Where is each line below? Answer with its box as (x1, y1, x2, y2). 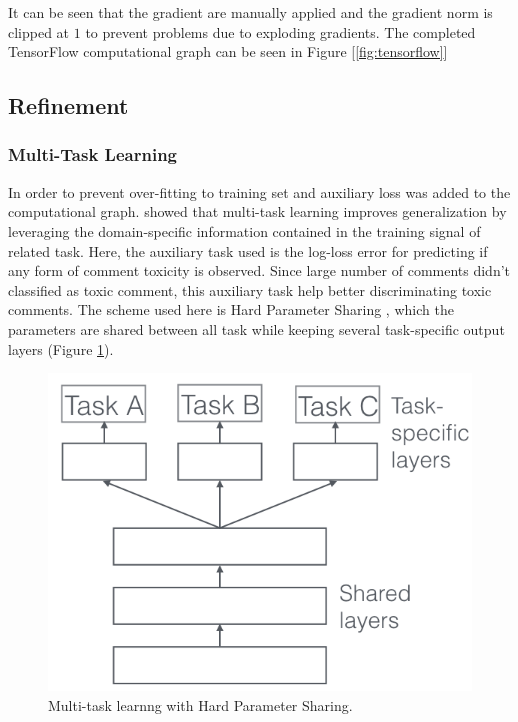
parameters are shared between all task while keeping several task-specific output (8, 318, 505, 339)
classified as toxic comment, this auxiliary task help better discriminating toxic (8, 279, 492, 300)
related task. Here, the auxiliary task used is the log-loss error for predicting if (8, 240, 488, 261)
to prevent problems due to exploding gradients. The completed (85, 21, 476, 42)
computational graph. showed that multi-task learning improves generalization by (8, 201, 507, 222)
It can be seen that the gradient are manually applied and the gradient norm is (8, 2, 493, 22)
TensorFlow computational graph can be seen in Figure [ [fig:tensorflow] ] (8, 41, 448, 62)
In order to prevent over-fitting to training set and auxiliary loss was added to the (8, 181, 511, 202)
